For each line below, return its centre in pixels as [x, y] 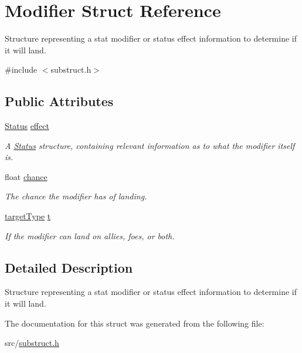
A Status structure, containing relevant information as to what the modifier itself [150, 145]
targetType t [28, 216]
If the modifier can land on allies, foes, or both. [90, 235]
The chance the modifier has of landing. [76, 196]
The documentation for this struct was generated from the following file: [135, 323]
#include [21, 69]
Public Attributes [59, 101]
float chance [26, 176]
